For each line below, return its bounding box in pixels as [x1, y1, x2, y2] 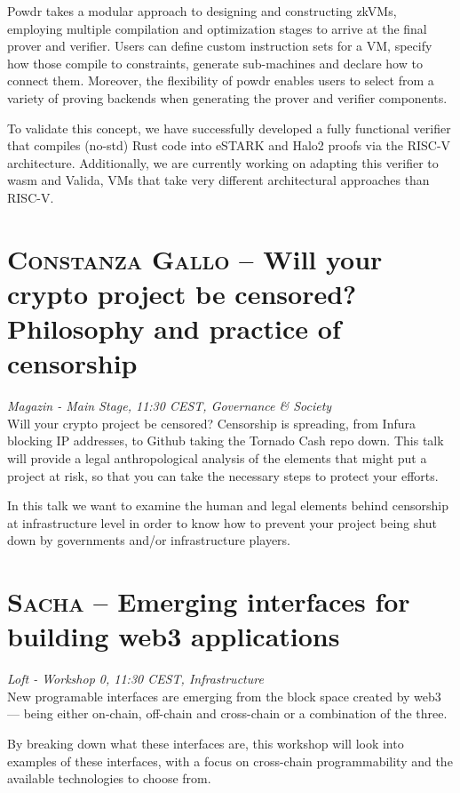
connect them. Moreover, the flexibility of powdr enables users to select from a [7, 71, 434, 90]
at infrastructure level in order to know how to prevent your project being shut [7, 513, 437, 532]
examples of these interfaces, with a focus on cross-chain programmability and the [7, 751, 453, 770]
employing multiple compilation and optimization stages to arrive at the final [7, 19, 427, 37]
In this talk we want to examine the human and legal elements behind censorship [7, 496, 448, 515]
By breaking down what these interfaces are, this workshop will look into [7, 734, 404, 753]
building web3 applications [7, 618, 340, 654]
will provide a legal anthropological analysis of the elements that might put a [7, 449, 427, 467]
